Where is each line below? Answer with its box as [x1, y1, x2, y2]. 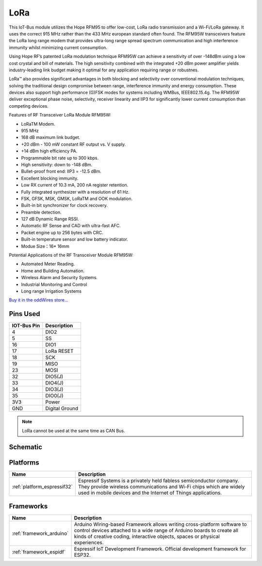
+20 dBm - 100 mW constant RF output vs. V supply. [21, 141, 126, 147]
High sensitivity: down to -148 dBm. [21, 162, 93, 167]
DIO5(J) [45, 373, 64, 380]
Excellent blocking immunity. [21, 175, 79, 181]
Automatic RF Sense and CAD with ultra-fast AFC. [21, 223, 121, 229]
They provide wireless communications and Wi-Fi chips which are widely [78, 483, 245, 490]
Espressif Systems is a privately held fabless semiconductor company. [78, 477, 240, 484]
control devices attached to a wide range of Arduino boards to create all [74, 527, 239, 534]
